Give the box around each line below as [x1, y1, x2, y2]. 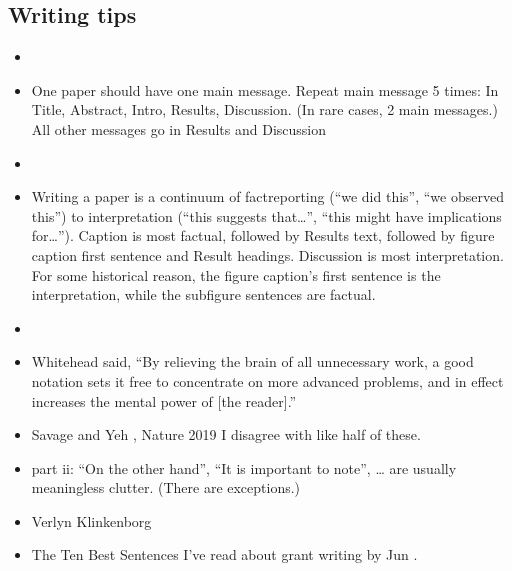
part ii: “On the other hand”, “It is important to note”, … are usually [31, 457, 457, 478]
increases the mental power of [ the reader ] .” [31, 390, 297, 411]
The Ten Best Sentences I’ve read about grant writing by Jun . [31, 544, 418, 565]
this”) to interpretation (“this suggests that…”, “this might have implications [31, 205, 502, 226]
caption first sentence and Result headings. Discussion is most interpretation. [31, 244, 504, 265]
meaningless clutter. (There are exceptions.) [31, 477, 301, 498]
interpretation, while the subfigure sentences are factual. [31, 284, 376, 305]
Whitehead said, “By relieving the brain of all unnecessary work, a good [31, 351, 474, 372]
